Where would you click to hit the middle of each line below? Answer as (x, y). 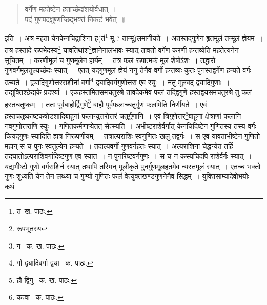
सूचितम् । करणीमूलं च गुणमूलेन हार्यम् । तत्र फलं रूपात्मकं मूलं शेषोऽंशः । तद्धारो (110, 60)
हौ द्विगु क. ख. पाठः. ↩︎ (47, 280)
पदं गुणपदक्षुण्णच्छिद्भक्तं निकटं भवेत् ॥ (75, 19)
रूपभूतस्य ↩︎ (32, 228)
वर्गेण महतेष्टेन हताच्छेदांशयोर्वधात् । (71, 9)
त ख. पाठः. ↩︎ (35, 211)
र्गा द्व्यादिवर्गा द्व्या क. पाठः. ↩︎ (55, 263)
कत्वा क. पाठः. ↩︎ (40, 297)
